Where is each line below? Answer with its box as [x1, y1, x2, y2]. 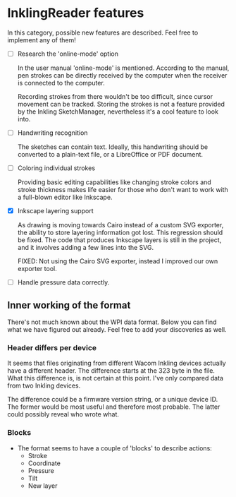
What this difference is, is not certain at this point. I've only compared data [7, 374, 224, 383]
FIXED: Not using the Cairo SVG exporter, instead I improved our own [17, 257, 218, 265]
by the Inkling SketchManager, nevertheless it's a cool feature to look [17, 107, 218, 116]
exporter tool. [17, 265, 58, 273]
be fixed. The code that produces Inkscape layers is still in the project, [17, 236, 222, 244]
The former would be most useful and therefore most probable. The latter [7, 402, 221, 411]
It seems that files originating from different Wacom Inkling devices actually [7, 359, 227, 368]
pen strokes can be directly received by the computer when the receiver [17, 71, 228, 79]
